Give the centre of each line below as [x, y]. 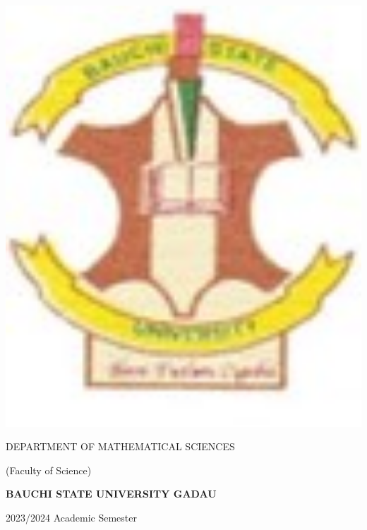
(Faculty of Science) [49, 470]
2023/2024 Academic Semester [71, 518]
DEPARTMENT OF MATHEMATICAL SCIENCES [120, 446]
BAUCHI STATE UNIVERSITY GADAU [111, 494]
